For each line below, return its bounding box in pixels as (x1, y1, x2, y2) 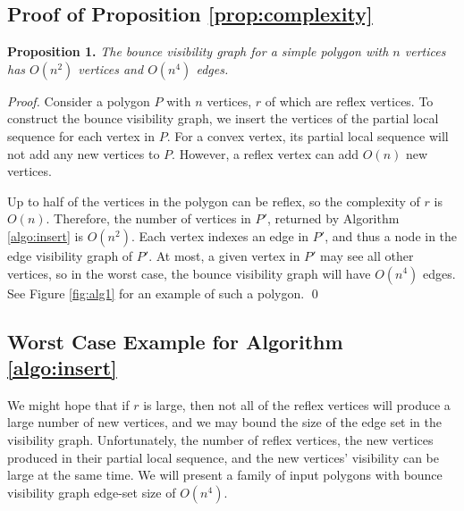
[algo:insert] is (7, 226, 83, 245)
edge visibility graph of (7, 246, 133, 264)
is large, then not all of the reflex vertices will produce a (143, 395, 451, 414)
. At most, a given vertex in (148, 246, 300, 264)
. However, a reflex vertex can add (172, 144, 359, 163)
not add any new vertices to (7, 144, 160, 163)
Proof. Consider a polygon (7, 91, 150, 110)
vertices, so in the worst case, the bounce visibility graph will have (7, 264, 371, 282)
